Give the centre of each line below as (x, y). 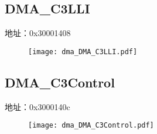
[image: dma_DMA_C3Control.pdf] (91, 126)
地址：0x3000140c (37, 106)
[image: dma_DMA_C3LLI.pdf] (83, 52)
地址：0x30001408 (38, 33)
